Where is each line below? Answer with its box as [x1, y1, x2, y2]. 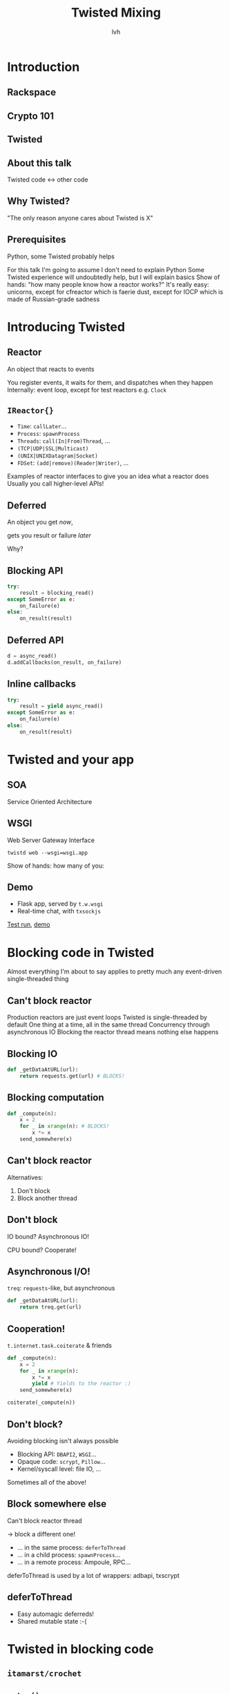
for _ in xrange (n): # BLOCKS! [19, 1123, 110, 1130]
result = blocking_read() [19, 589, 95, 596]
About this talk [7, 157, 72, 169]
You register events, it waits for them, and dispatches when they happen [7, 378, 213, 386]
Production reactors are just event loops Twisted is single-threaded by [7, 1013, 207, 1022]
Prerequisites [7, 234, 66, 246]
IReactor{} [7, 406, 54, 415]
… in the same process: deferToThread [17, 1543, 126, 1552]
